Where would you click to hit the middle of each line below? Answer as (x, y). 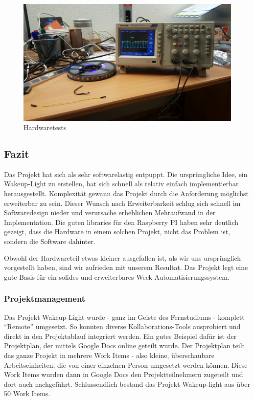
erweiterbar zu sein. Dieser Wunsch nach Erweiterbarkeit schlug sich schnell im (122, 203)
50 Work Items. (27, 393)
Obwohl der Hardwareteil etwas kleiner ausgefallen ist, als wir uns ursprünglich (123, 257)
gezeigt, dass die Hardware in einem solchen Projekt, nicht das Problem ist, (117, 232)
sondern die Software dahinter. (50, 241)
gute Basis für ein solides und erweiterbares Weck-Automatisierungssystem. (117, 277)
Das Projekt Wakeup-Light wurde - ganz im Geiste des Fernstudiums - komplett (124, 317)
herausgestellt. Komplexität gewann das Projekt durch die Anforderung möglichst (127, 193)
